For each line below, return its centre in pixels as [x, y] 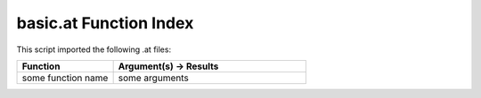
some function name [65, 78]
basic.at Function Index [105, 23]
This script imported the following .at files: [94, 49]
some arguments [153, 78]
